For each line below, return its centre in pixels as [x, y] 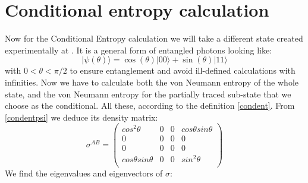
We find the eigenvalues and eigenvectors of [84, 173]
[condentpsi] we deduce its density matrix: [81, 117]
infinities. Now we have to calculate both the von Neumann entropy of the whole [152, 82]
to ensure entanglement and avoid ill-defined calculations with [183, 70]
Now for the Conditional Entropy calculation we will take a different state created [154, 38]
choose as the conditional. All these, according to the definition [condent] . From [150, 105]
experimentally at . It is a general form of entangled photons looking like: [139, 50]
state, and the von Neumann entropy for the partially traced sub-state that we [148, 94]
